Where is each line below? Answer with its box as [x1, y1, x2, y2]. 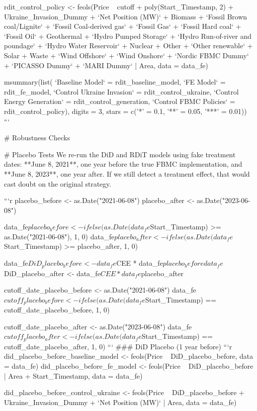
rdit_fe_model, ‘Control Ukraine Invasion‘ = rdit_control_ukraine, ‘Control [4, 86, 239, 97]
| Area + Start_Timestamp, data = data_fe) [4, 370, 143, 381]
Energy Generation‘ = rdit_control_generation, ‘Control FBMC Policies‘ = [4, 96, 236, 106]
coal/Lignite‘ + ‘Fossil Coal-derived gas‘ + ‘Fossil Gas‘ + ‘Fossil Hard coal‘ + [4, 21, 242, 31]
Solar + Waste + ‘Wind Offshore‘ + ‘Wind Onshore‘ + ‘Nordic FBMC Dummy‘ [4, 50, 249, 60]
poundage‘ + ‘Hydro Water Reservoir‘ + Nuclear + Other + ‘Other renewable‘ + [4, 40, 253, 51]
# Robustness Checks [4, 132, 70, 143]
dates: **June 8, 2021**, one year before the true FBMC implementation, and [4, 159, 243, 169]
